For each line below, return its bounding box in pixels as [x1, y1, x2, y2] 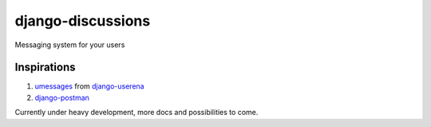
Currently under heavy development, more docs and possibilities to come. [14, 108, 259, 117]
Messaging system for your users [14, 40, 125, 50]
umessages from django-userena [34, 81, 144, 91]
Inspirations [14, 61, 76, 74]
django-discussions [14, 12, 151, 30]
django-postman [34, 93, 89, 102]
